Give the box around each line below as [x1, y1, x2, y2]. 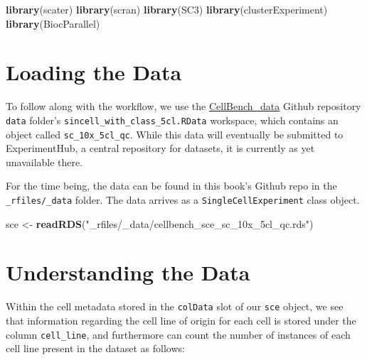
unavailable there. [6, 154, 83, 169]
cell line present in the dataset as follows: [6, 341, 185, 356]
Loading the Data [6, 58, 182, 87]
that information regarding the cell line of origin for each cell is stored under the [6, 313, 356, 328]
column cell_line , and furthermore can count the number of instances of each [6, 327, 351, 342]
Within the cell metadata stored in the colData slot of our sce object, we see [6, 299, 344, 314]
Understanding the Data [6, 258, 250, 287]
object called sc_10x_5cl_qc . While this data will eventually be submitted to [6, 126, 344, 141]
